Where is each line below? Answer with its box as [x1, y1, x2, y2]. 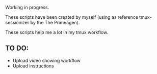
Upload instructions [12, 63, 55, 69]
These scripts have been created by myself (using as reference [5, 14, 139, 20]
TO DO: [5, 44, 29, 53]
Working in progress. [5, 5, 49, 10]
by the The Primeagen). [30, 20, 80, 25]
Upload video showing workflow [12, 57, 81, 63]
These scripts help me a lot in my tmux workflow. [5, 29, 109, 35]
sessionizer [5, 20, 30, 25]
